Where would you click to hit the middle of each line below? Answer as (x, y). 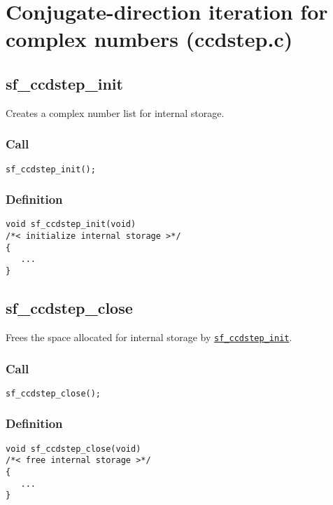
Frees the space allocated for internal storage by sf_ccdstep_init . (149, 337)
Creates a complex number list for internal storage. (115, 112)
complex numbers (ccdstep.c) (149, 39)
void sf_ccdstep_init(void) (71, 224)
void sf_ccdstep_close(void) (73, 449)
